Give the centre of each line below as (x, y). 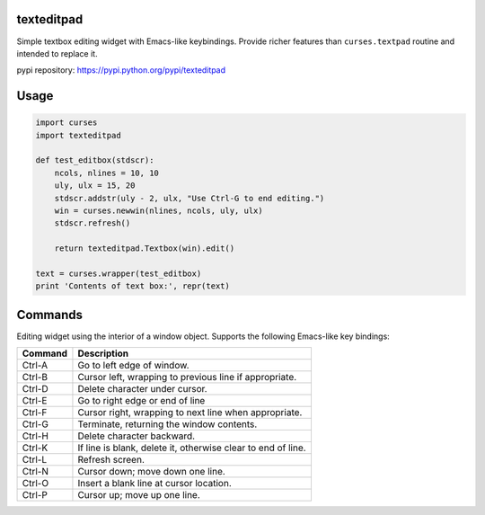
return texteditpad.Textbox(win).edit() (145, 249)
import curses (66, 123)
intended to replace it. (57, 53)
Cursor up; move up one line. (139, 495)
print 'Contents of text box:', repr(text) (133, 286)
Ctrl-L (35, 460)
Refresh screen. (111, 460)
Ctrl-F (35, 413)
